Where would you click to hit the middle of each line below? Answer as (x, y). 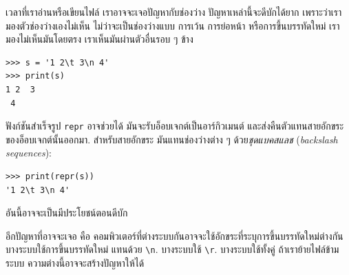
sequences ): (29, 153)
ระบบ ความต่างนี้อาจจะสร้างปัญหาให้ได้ (75, 263)
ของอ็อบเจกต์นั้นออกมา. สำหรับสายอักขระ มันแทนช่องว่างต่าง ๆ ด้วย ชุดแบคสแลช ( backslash (172, 139)
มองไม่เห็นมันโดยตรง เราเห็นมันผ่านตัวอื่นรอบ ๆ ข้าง (99, 39)
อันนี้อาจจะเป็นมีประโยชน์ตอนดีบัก (67, 213)
